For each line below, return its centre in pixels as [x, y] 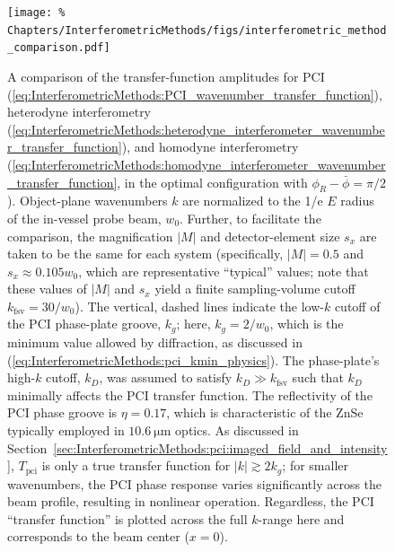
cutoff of [357, 306]
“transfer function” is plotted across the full [127, 518]
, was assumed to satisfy [166, 377]
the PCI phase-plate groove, [84, 324]
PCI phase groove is [62, 412]
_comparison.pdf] [59, 48]
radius [357, 201]
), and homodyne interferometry [210, 147]
